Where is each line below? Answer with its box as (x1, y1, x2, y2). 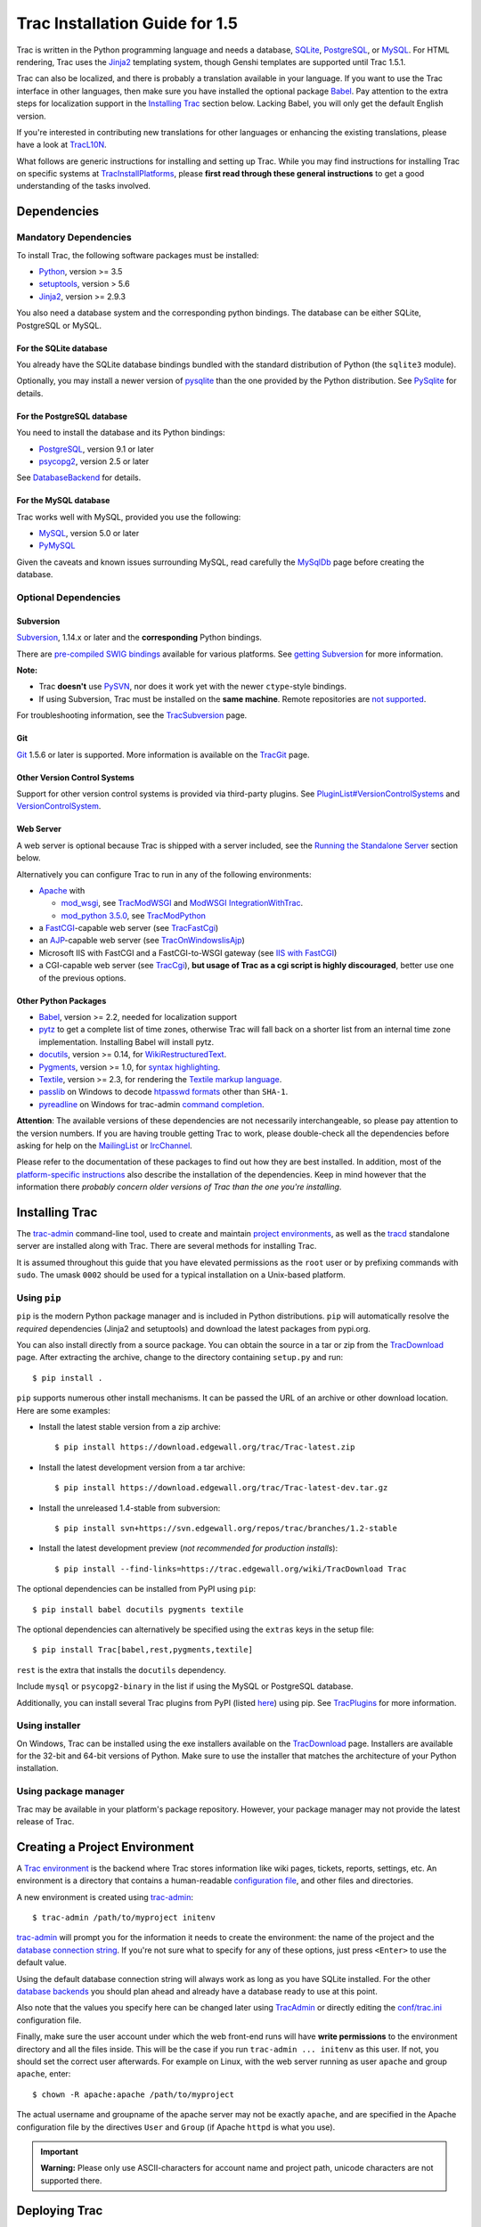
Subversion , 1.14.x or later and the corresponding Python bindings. (16, 632, 263, 643)
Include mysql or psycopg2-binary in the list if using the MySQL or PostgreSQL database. (16, 1681, 354, 1692)
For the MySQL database (16, 495, 110, 506)
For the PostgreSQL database (16, 411, 128, 421)
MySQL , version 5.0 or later (38, 528, 140, 539)
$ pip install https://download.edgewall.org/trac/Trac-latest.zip (54, 1442, 355, 1452)
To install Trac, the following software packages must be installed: (16, 249, 259, 260)
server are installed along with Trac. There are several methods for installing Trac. (16, 1241, 317, 1252)
